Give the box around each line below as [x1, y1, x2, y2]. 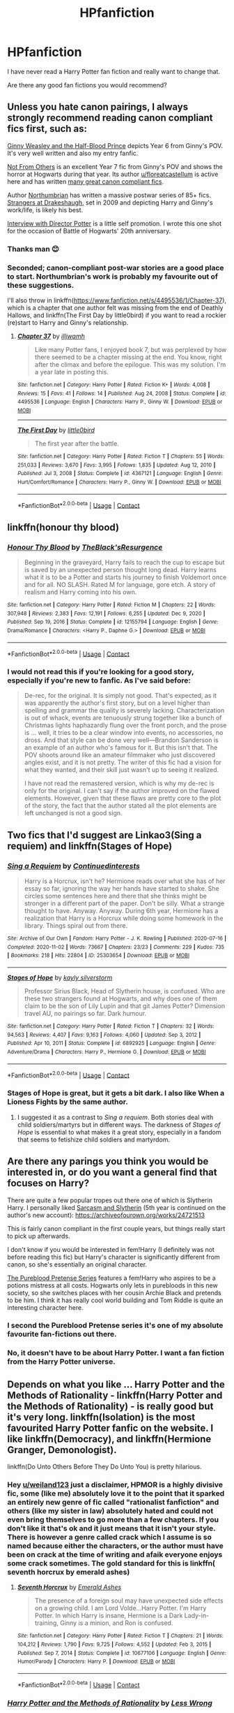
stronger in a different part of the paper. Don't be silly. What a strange [24, 899, 225, 907]
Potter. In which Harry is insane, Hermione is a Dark [34, 1612, 183, 1620]
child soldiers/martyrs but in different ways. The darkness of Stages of [17, 1120, 221, 1129]
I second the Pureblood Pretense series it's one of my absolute [7, 1320, 224, 1330]
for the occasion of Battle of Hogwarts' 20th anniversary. [7, 226, 171, 235]
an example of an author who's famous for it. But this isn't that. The [24, 743, 218, 752]
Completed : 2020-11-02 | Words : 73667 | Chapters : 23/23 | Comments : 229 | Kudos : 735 [7, 943, 225, 951]
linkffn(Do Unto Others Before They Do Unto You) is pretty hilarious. [7, 1462, 202, 1471]
